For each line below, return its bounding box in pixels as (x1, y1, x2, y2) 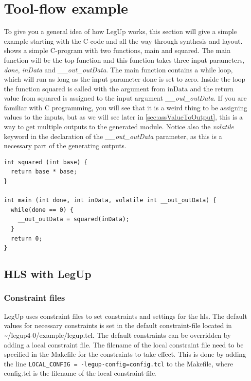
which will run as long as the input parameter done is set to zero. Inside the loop (4, 74, 246, 84)
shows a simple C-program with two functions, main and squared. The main (4, 45, 231, 55)
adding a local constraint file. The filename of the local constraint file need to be (4, 339, 244, 349)
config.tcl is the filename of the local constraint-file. (4, 368, 157, 378)
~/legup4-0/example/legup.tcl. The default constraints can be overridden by (4, 329, 231, 340)
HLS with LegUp (4, 266, 91, 281)
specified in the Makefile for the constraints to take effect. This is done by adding (4, 349, 246, 359)
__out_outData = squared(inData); (18, 216, 129, 223)
